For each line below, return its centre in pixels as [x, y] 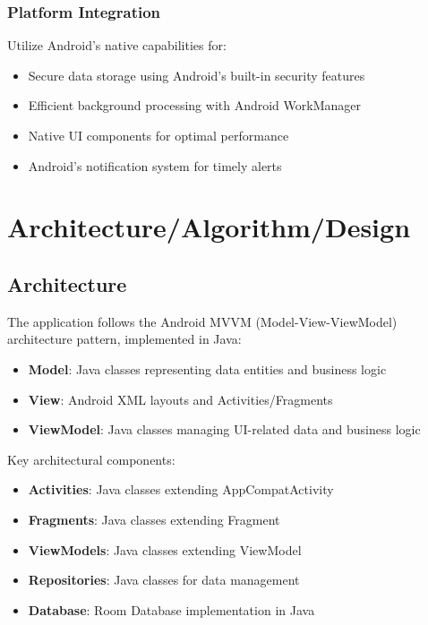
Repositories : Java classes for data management [164, 580]
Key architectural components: [91, 459]
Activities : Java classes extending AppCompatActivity [181, 489]
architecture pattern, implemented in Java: [124, 339]
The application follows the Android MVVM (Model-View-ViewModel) [202, 321]
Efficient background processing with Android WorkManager [195, 105]
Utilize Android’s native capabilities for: [117, 45]
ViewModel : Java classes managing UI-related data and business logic [224, 429]
